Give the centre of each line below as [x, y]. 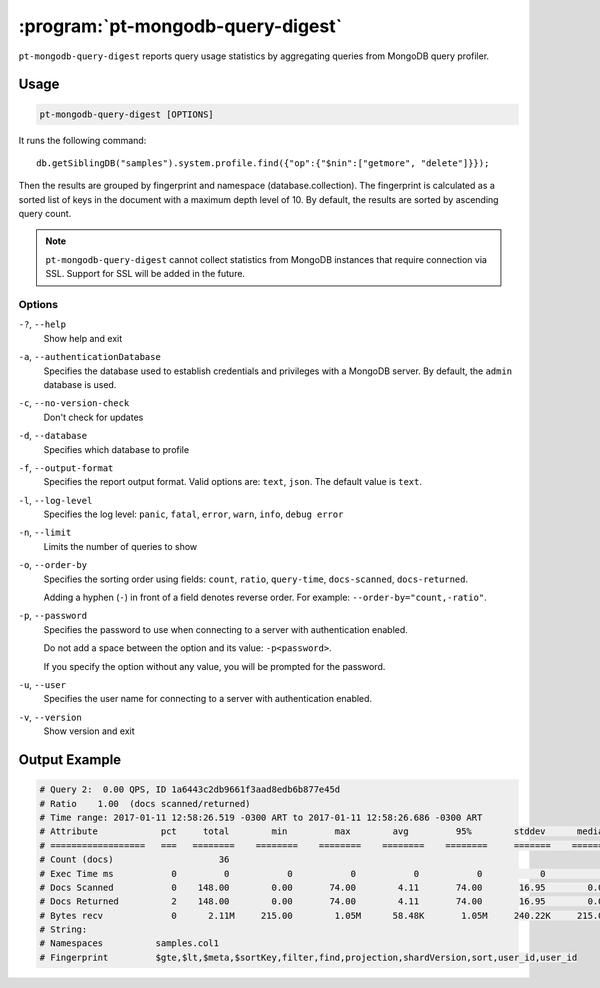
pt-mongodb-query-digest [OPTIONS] [126, 114]
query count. [45, 214]
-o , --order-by [53, 565]
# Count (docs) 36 [134, 859]
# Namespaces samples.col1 [129, 943]
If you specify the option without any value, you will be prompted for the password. [214, 666]
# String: [63, 929]
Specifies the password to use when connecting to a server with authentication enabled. [226, 629]
